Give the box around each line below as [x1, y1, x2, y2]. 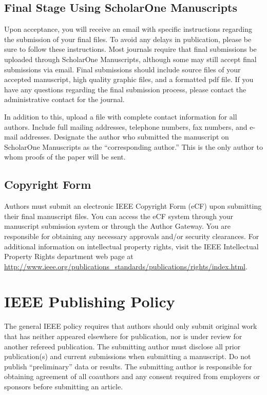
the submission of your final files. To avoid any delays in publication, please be [4, 33, 252, 44]
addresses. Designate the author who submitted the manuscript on [20, 131, 229, 142]
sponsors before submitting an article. [4, 381, 123, 391]
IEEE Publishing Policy [4, 291, 175, 312]
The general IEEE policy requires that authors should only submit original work [4, 321, 257, 331]
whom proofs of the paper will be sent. [4, 151, 126, 162]
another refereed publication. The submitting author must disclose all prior [4, 341, 241, 351]
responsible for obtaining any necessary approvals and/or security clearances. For [4, 230, 259, 241]
